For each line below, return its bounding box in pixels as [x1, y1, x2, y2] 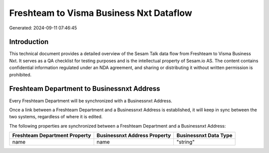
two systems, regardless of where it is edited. [9, 114, 103, 120]
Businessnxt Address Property [96, 132, 171, 139]
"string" [176, 139, 195, 146]
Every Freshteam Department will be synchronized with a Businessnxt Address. [9, 97, 172, 104]
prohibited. [9, 72, 32, 77]
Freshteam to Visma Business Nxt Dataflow [9, 7, 192, 18]
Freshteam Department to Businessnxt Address [9, 84, 160, 93]
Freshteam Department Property [12, 132, 92, 139]
